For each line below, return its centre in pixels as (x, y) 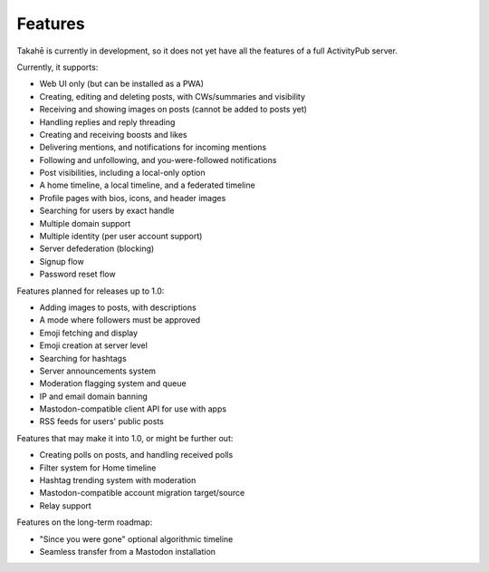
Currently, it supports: (58, 67)
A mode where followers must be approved (120, 320)
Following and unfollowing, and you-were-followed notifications (158, 160)
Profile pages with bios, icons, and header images (133, 198)
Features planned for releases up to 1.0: (91, 291)
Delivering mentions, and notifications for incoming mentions (153, 147)
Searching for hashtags (83, 358)
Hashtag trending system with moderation (118, 480)
